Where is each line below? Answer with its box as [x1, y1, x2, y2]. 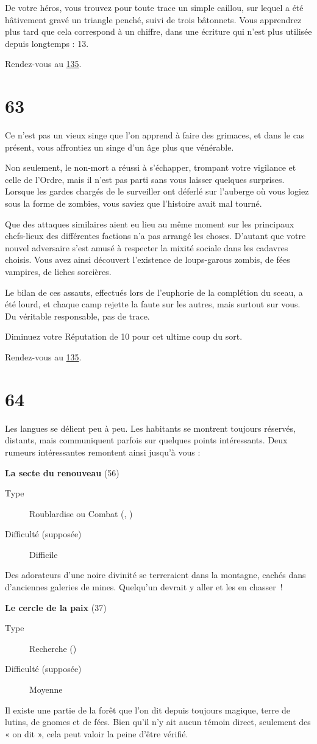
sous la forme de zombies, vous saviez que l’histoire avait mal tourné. [5, 197, 262, 210]
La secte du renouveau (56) [5, 466, 119, 479]
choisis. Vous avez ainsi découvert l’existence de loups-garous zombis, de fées [5, 253, 290, 266]
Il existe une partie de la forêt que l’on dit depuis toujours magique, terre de [5, 703, 290, 716]
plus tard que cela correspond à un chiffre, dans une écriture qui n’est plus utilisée [5, 25, 312, 38]
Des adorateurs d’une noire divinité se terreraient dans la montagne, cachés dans [5, 568, 306, 581]
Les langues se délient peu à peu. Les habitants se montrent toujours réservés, [5, 421, 296, 434]
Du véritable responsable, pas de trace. [5, 309, 150, 322]
